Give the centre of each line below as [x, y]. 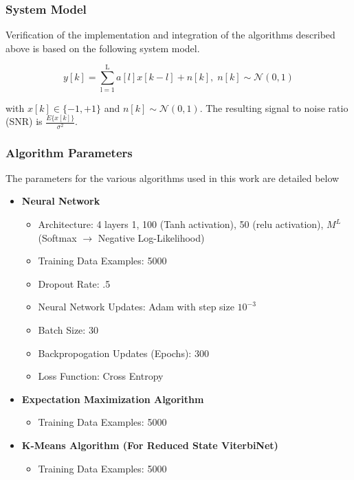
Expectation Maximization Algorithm [113, 399]
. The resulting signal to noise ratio [274, 107]
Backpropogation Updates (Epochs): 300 [123, 353]
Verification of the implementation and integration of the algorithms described [170, 35]
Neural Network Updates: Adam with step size [136, 307]
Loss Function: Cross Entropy [101, 376]
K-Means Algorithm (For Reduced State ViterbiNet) [150, 445]
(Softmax [57, 237]
